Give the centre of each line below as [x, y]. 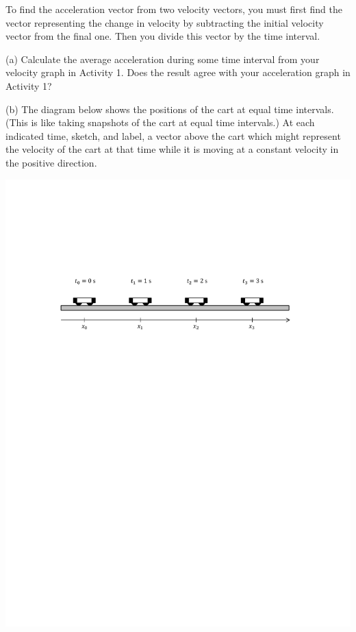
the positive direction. [51, 162]
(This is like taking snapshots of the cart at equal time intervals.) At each [160, 122]
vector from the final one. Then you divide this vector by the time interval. [163, 36]
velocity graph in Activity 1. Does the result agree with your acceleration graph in [178, 72]
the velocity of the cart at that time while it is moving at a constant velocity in [172, 149]
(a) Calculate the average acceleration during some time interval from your [163, 59]
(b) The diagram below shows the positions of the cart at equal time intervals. [170, 109]
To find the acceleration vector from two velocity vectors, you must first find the [174, 9]
